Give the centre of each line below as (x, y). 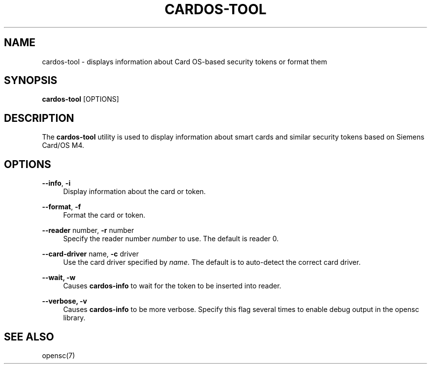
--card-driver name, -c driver (90, 254)
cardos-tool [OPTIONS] (80, 99)
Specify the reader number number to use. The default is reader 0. (171, 239)
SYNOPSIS (31, 81)
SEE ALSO (29, 337)
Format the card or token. (104, 215)
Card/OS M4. (63, 145)
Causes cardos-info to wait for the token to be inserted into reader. (172, 286)
